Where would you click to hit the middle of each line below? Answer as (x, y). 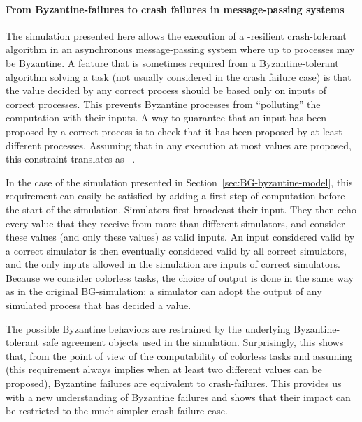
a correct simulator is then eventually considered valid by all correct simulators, (176, 250)
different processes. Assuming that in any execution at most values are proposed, (179, 145)
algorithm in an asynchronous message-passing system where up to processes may (180, 49)
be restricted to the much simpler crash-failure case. (117, 410)
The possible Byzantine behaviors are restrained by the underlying (148, 328)
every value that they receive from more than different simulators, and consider (175, 223)
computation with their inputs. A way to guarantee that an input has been (166, 118)
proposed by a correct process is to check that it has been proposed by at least (174, 131)
